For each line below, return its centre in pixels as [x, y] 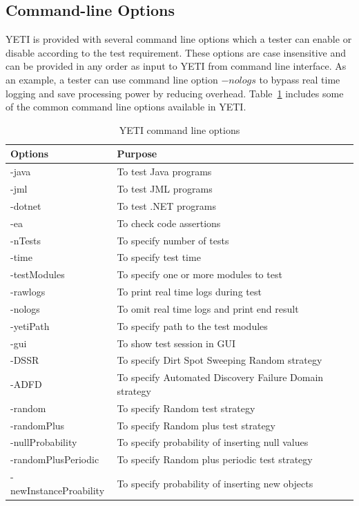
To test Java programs [164, 172]
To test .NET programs [166, 205]
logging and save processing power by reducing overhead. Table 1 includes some [175, 93]
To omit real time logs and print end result [208, 308]
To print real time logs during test [189, 292]
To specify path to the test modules [192, 325]
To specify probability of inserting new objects [215, 483]
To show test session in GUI [176, 343]
